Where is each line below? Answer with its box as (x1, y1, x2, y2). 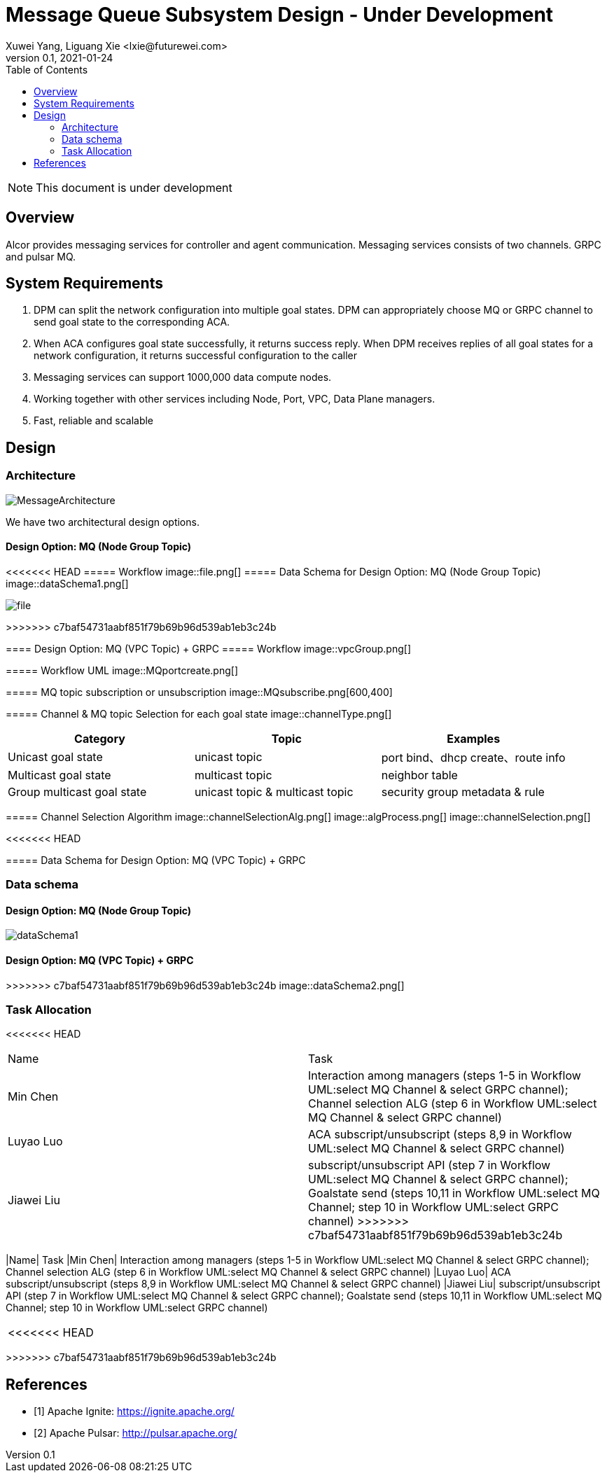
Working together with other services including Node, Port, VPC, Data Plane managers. (34, 393, 435, 405)
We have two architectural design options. (6, 515, 200, 528)
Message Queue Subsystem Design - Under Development (6, 3, 554, 27)
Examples (447, 731, 501, 746)
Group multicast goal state (8, 784, 147, 799)
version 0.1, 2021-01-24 (6, 51, 113, 64)
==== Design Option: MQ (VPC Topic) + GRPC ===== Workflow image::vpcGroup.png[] (6, 642, 412, 655)
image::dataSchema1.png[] (6, 577, 129, 590)
